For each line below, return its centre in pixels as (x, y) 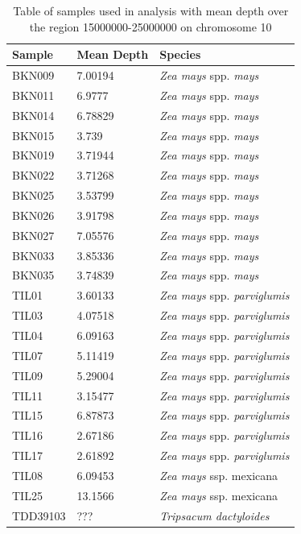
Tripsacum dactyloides (214, 515)
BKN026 (33, 215)
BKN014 (33, 115)
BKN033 (33, 255)
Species (180, 54)
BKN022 (33, 175)
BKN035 (33, 275)
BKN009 (33, 75)
